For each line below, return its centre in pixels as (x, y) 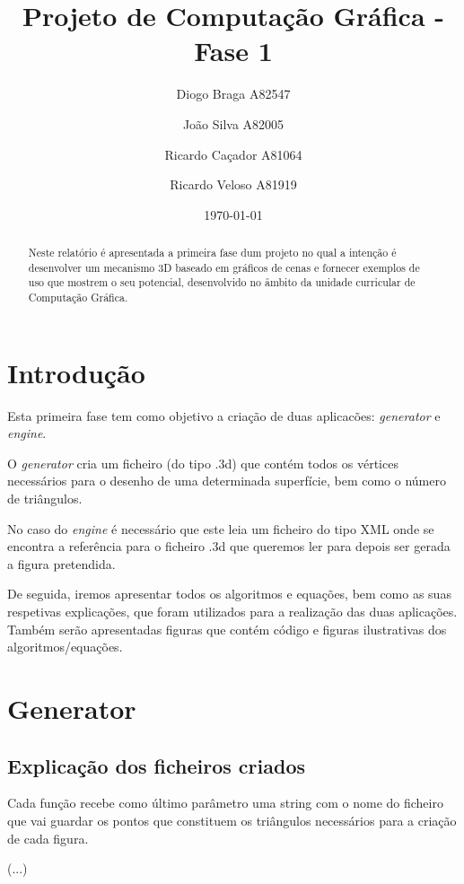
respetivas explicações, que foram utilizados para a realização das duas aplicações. (232, 611)
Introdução (76, 372)
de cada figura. (48, 838)
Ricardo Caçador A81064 (233, 154)
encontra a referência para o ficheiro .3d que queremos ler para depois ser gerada (229, 546)
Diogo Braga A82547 (233, 94)
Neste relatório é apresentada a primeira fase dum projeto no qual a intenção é (212, 253)
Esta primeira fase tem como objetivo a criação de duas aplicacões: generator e (224, 415)
